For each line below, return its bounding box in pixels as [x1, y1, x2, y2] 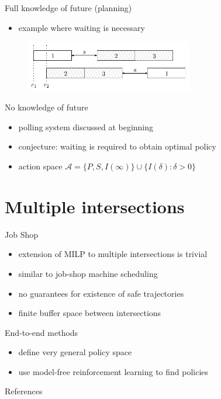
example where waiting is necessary [18, 21, 145, 33]
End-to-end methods [5, 326, 78, 338]
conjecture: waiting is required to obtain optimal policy [18, 140, 216, 152]
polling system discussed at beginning [18, 120, 154, 133]
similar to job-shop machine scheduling [18, 267, 158, 279]
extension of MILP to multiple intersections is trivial [18, 248, 208, 260]
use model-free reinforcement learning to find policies [18, 365, 209, 377]
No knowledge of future [5, 101, 88, 113]
